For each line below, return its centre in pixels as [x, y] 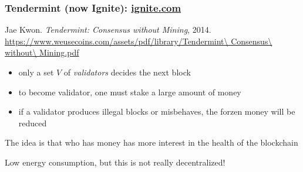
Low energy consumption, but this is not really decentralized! [115, 162]
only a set [36, 72]
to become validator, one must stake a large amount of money [130, 92]
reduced [33, 123]
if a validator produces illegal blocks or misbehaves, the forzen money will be [157, 111]
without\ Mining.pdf [42, 52]
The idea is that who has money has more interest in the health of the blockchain [151, 142]
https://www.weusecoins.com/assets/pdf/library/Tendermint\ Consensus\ [139, 41]
